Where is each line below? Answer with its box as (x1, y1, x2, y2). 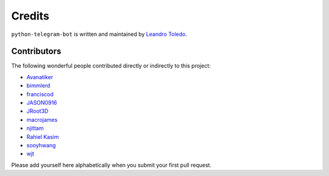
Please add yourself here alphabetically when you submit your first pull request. (11, 161, 212, 169)
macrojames (26, 116, 58, 123)
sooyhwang (26, 141, 56, 149)
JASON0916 (26, 99, 57, 107)
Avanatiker (26, 73, 54, 80)
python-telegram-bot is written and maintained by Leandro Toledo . (11, 30, 188, 38)
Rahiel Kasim (26, 133, 59, 140)
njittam (26, 125, 44, 132)
